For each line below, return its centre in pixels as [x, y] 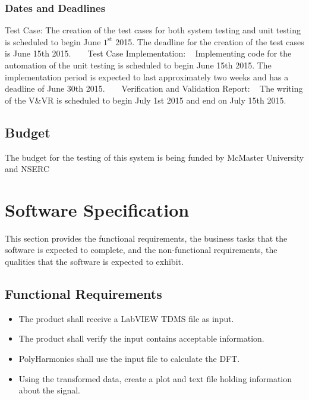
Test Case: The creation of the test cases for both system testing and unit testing [153, 30]
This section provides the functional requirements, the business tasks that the [146, 238]
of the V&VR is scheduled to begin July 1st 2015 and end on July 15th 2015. [146, 100]
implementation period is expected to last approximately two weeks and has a [147, 76]
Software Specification [97, 209]
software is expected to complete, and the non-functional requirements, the [141, 250]
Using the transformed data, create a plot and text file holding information [155, 378]
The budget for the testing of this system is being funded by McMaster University [154, 157]
